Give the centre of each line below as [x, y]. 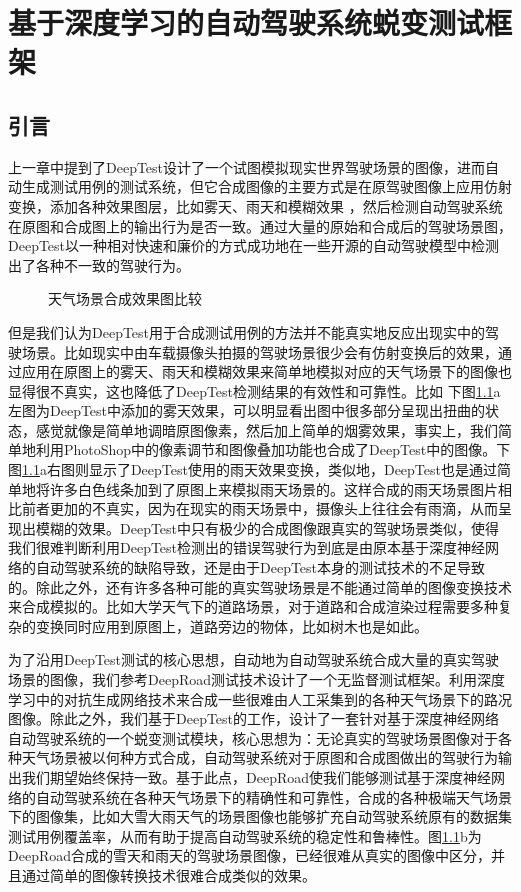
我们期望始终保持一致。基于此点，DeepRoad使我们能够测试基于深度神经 [256, 776]
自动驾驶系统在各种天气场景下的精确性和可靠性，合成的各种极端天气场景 [273, 796]
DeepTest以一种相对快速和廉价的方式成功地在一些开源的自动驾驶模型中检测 [254, 245]
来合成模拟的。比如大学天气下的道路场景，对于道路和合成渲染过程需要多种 [253, 606]
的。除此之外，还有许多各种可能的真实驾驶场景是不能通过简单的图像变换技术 [260, 586]
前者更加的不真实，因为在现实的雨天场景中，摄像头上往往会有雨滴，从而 [259, 508]
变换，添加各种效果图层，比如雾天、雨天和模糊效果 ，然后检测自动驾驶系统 [255, 205]
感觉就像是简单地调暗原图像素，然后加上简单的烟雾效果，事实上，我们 [266, 429]
